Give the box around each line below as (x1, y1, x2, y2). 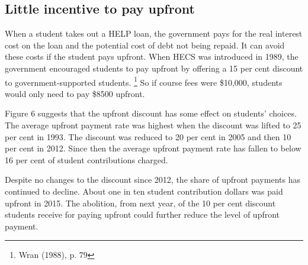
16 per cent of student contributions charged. (5, 153, 168, 166)
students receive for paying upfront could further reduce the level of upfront (5, 208, 280, 221)
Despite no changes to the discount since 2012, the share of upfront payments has (5, 173, 300, 186)
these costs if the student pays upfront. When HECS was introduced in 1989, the (5, 50, 299, 63)
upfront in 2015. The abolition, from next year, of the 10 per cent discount (5, 196, 276, 209)
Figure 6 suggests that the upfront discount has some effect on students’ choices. (5, 107, 297, 119)
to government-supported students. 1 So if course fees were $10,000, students (5, 74, 283, 88)
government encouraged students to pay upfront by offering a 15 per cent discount (5, 62, 303, 74)
